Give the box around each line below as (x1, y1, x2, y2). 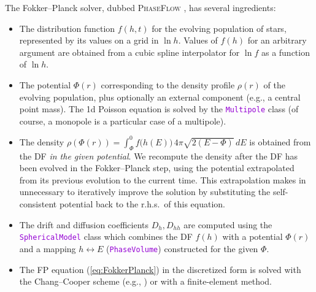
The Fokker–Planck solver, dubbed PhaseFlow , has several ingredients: (5, 1, 276, 13)
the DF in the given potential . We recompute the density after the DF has (19, 149, 298, 162)
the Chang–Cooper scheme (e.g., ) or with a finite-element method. (19, 275, 272, 288)
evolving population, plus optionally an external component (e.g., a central (19, 90, 301, 103)
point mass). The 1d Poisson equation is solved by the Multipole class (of (19, 102, 299, 115)
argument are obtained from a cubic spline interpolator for (19, 45, 240, 58)
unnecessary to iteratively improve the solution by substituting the (19, 185, 271, 198)
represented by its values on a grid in (19, 34, 159, 47)
